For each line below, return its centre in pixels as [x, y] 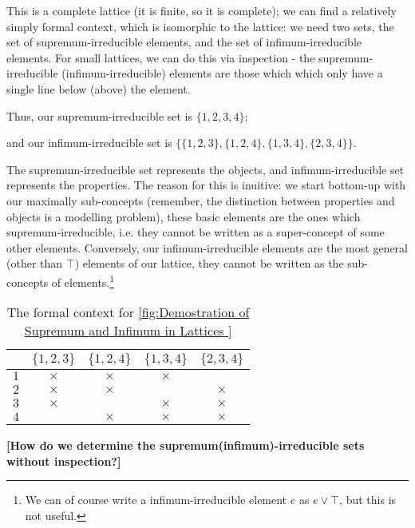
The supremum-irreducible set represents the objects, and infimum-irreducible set [206, 169]
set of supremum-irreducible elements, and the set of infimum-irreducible [184, 42]
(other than [35, 263]
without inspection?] [64, 461]
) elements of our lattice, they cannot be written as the [209, 263]
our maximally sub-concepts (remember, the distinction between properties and [201, 200]
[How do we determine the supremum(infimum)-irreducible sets [186, 445]
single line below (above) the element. [99, 88]
